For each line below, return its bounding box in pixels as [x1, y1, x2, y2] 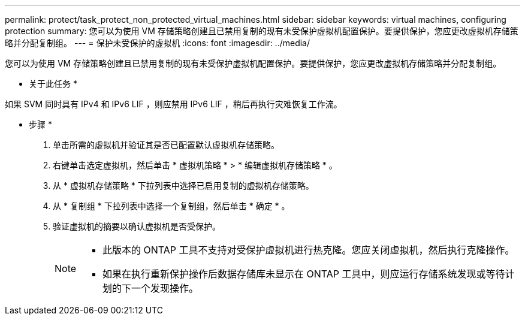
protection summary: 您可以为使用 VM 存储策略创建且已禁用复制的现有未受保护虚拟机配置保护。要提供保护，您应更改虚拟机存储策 [5, 26, 518, 36]
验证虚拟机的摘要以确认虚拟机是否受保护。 [53, 221, 221, 231]
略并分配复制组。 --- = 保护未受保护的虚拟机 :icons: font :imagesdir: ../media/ [5, 38, 310, 48]
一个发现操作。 [131, 282, 199, 294]
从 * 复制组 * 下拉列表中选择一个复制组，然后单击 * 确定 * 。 [53, 201, 290, 211]
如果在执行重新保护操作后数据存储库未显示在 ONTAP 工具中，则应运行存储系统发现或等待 [102, 268, 505, 280]
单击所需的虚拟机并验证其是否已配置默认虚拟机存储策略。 [53, 140, 279, 150]
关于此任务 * [29, 79, 77, 89]
